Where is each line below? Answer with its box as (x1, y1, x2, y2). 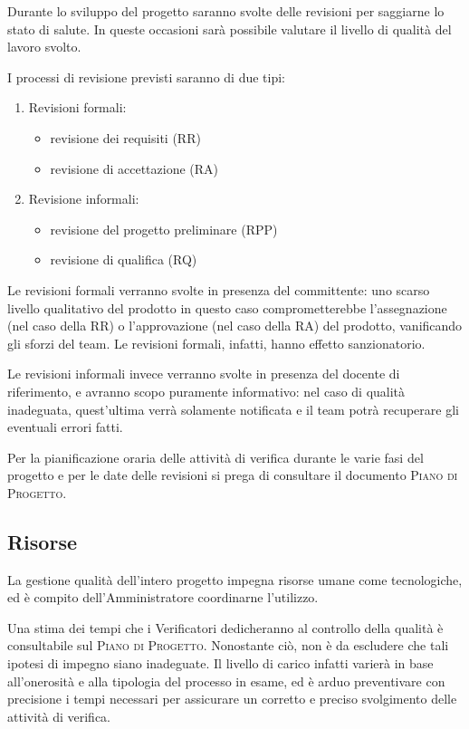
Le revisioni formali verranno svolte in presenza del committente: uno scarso (7, 280, 430, 299)
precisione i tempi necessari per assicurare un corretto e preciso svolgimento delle (7, 689, 457, 708)
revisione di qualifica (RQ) (50, 250, 197, 269)
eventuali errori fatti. (7, 417, 123, 436)
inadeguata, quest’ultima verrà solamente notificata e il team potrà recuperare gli (7, 399, 459, 418)
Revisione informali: (28, 189, 139, 208)
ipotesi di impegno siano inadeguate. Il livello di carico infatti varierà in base (7, 654, 434, 673)
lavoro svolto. (7, 37, 81, 56)
